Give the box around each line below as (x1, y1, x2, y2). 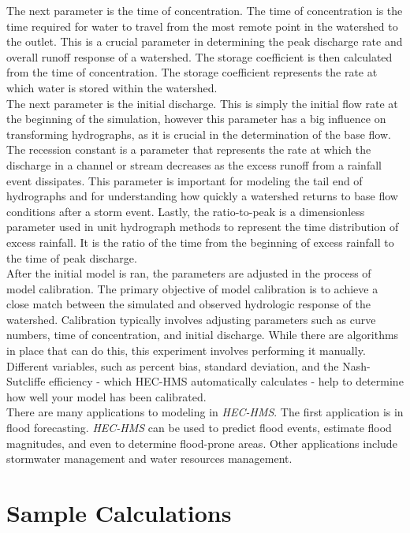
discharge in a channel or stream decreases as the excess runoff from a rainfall (6, 156, 382, 173)
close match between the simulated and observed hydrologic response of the (6, 296, 371, 312)
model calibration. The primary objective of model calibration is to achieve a (6, 280, 378, 296)
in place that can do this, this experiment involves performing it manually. (6, 342, 366, 359)
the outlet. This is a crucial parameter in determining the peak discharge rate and (6, 33, 403, 50)
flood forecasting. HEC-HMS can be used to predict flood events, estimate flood (6, 419, 392, 436)
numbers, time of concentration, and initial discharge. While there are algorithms (6, 326, 399, 343)
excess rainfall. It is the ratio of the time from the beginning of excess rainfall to (6, 233, 394, 250)
